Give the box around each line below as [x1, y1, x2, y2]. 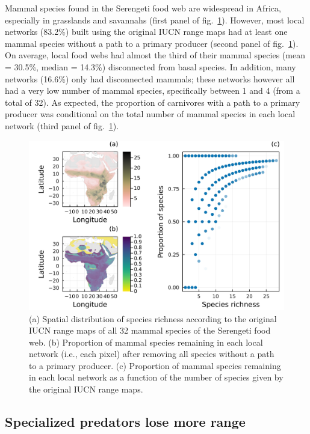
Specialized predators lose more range [5, 412, 246, 431]
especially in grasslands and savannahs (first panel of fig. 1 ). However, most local [5, 13, 305, 26]
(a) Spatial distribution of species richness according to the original [29, 312, 277, 325]
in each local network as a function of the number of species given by [29, 371, 284, 384]
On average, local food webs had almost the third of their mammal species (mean [5, 49, 305, 61]
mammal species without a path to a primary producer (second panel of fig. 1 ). [5, 37, 299, 49]
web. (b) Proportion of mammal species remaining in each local [29, 335, 263, 348]
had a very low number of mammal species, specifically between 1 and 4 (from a [5, 84, 300, 97]
